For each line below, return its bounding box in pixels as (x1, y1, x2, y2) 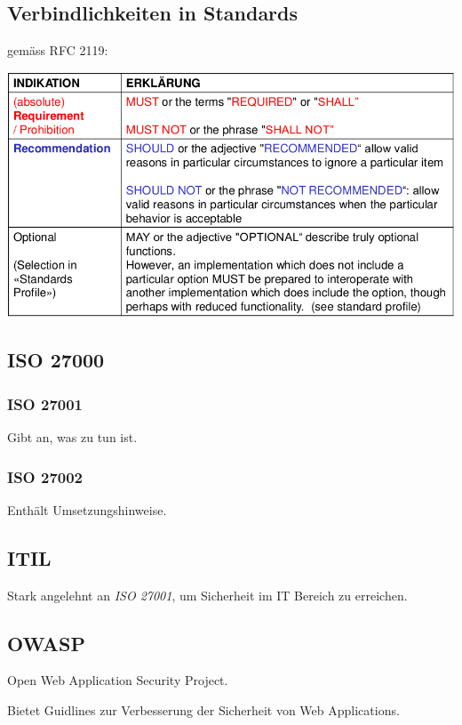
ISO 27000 (7, 346, 105, 374)
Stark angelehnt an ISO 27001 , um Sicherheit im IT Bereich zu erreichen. (7, 585, 408, 604)
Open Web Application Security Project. (7, 671, 228, 689)
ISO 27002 (7, 465, 84, 487)
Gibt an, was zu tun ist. (7, 428, 138, 447)
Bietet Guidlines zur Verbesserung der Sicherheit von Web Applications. (7, 701, 400, 720)
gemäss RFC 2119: (7, 41, 108, 60)
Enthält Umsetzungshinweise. (7, 500, 167, 519)
